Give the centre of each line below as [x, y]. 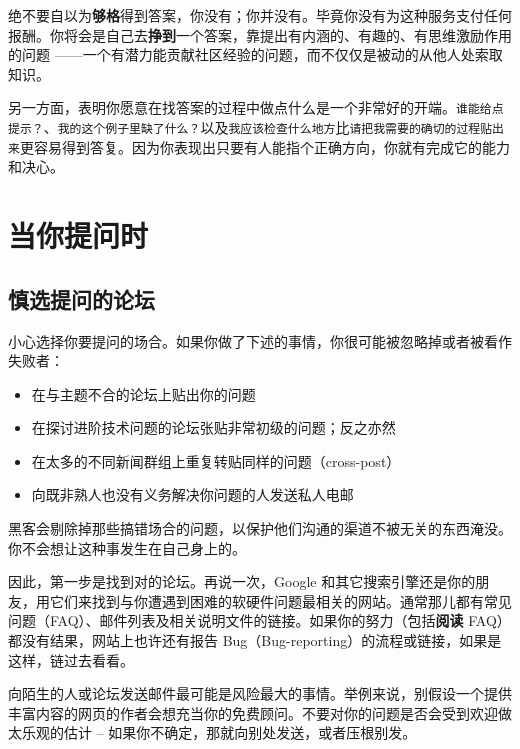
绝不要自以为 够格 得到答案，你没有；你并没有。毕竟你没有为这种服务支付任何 [260, 15]
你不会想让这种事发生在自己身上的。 [127, 547]
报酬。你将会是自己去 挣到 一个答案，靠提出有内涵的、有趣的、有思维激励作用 [260, 34]
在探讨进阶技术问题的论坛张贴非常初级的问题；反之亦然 [213, 427]
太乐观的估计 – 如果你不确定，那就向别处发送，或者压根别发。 [212, 732]
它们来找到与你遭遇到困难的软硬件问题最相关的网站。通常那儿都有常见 [280, 600]
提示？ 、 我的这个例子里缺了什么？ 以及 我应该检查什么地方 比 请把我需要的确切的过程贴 [250, 127]
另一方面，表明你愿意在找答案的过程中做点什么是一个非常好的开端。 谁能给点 [256, 107]
